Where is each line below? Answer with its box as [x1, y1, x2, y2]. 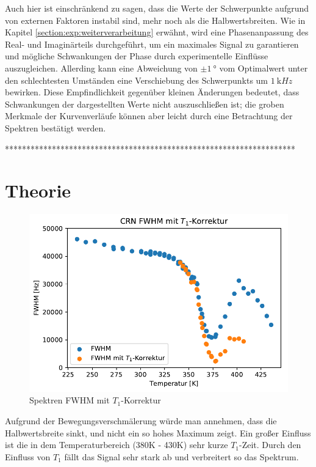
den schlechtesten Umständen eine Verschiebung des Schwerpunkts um [5, 73, 268, 86]
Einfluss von [5, 450, 51, 463]
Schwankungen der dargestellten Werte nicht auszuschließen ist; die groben [5, 97, 284, 110]
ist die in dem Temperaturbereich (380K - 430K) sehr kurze [5, 438, 228, 451]
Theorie [5, 178, 71, 203]
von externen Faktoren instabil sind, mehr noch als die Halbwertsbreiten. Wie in [5, 13, 306, 26]
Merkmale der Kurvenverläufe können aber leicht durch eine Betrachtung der [5, 109, 293, 122]
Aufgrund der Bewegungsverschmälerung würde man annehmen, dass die [5, 414, 277, 427]
